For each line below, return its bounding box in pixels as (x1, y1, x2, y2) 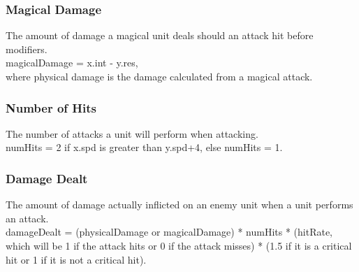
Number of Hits (6, 99, 97, 116)
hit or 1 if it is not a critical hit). (6, 252, 147, 266)
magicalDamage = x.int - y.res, (6, 55, 138, 70)
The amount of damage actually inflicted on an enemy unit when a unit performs (6, 197, 353, 212)
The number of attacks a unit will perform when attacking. (6, 126, 258, 141)
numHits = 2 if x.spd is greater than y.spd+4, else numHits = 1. (6, 140, 283, 155)
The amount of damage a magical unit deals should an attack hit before (6, 28, 314, 43)
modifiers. (6, 41, 47, 56)
